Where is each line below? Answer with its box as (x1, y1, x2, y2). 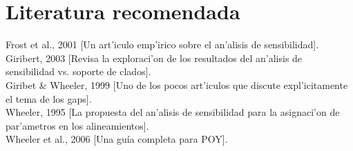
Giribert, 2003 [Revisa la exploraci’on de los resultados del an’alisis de (6, 50, 303, 65)
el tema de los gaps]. (6, 91, 92, 105)
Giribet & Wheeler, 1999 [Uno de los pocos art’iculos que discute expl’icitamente (6, 77, 348, 92)
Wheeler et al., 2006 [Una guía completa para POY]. (6, 132, 228, 146)
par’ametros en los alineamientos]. (6, 118, 149, 132)
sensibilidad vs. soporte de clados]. (6, 64, 151, 79)
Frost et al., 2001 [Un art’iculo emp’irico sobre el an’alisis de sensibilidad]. (6, 37, 319, 52)
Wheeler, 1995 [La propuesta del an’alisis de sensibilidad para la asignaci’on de (6, 105, 340, 119)
